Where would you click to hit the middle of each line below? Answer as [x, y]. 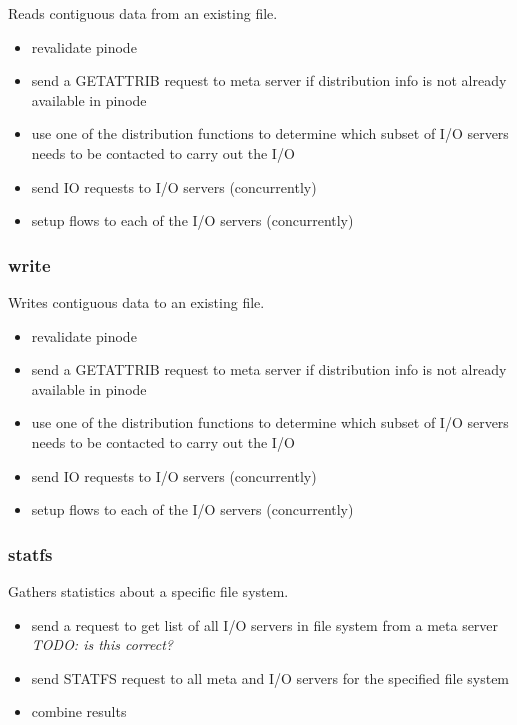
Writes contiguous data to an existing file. [136, 301]
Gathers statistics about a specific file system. [148, 590]
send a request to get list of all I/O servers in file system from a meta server [265, 624]
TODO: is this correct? [102, 644]
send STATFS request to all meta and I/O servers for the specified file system [270, 677]
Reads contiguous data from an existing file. [143, 13]
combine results [79, 711]
